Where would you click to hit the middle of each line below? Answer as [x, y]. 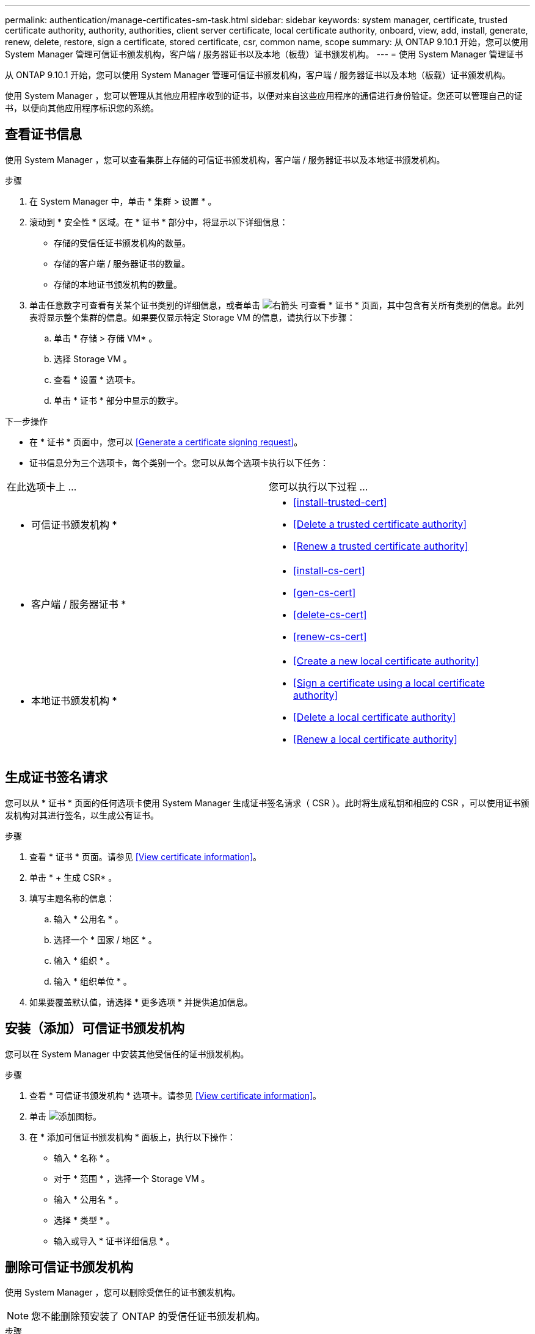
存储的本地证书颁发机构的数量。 [118, 284]
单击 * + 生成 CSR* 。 [73, 877]
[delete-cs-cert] [330, 614]
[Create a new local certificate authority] [386, 661]
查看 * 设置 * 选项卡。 [97, 379]
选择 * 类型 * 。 [84, 1220]
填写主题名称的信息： [72, 898]
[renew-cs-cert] [330, 636]
